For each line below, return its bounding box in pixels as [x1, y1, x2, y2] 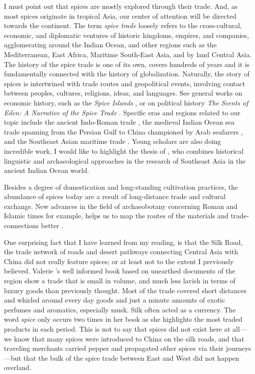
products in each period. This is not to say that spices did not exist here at [4, 324, 230, 334]
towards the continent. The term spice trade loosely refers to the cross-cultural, [4, 20, 242, 31]
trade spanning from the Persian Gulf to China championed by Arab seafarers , [4, 126, 243, 136]
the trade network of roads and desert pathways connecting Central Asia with [4, 246, 238, 257]
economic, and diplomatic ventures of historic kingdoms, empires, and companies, [4, 30, 249, 40]
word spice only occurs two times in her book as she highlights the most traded [4, 314, 243, 324]
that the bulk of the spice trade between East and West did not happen [23, 352, 239, 363]
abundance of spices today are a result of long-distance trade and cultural [4, 191, 226, 202]
